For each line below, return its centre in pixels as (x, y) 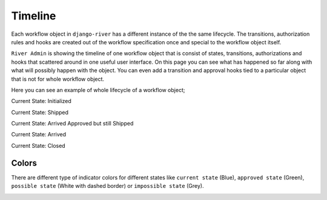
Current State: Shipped (40, 112)
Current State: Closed (38, 145)
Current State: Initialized (41, 101)
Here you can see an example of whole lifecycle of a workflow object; (98, 90)
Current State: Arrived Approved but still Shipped (72, 124)
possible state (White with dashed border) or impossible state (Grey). (107, 186)
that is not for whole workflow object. (58, 79)
